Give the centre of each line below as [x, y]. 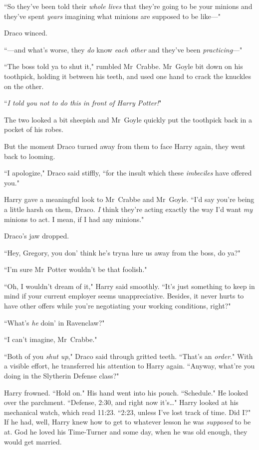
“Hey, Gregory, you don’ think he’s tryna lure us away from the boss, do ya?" [122, 252]
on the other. [24, 86]
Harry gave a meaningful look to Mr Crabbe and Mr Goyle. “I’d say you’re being [129, 199]
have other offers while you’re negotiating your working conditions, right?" [118, 306]
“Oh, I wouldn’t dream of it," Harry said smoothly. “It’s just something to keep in [129, 286]
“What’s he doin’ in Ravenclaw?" [54, 322]
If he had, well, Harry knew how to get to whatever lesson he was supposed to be [128, 422]
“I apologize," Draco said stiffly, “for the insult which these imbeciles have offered [128, 173]
